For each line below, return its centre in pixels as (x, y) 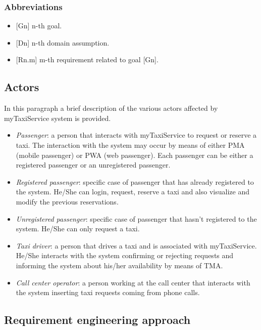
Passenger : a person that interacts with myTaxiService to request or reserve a (136, 135)
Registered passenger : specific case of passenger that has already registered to (135, 181)
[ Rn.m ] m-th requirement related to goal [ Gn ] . (87, 59)
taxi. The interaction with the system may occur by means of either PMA (130, 145)
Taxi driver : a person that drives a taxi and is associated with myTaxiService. (136, 245)
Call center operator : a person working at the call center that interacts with (133, 282)
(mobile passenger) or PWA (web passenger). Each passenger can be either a (135, 155)
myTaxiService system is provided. (58, 118)
